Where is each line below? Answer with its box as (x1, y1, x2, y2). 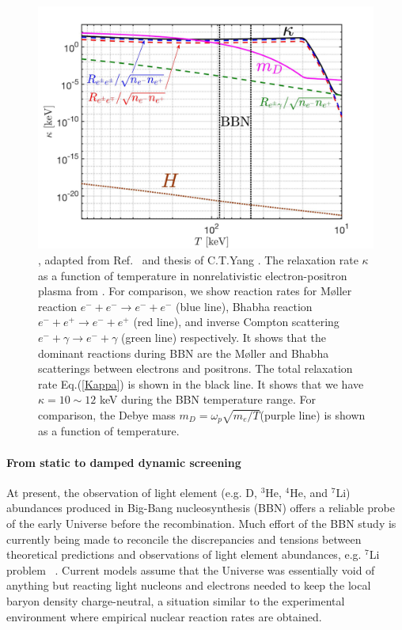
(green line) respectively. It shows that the (121, 328, 326, 345)
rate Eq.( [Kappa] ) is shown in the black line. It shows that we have (38, 375, 364, 392)
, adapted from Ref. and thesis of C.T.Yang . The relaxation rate (38, 252, 358, 268)
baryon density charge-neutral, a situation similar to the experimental (6, 592, 345, 609)
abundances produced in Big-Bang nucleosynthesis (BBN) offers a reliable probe (6, 499, 395, 516)
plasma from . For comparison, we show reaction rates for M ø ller (38, 283, 352, 299)
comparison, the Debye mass (38, 406, 176, 423)
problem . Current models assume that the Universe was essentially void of (6, 561, 375, 578)
